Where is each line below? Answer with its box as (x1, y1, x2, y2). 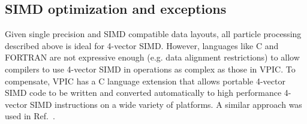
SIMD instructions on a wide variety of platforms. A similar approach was (30, 98, 302, 110)
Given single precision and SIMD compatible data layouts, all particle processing (5, 28, 302, 40)
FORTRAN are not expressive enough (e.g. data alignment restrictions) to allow (5, 51, 300, 63)
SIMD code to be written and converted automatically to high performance (5, 86, 282, 99)
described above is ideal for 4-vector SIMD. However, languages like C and (5, 39, 279, 52)
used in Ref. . (5, 110, 55, 122)
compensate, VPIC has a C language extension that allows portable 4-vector (5, 74, 285, 87)
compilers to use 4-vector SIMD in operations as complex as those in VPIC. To (5, 62, 296, 75)
